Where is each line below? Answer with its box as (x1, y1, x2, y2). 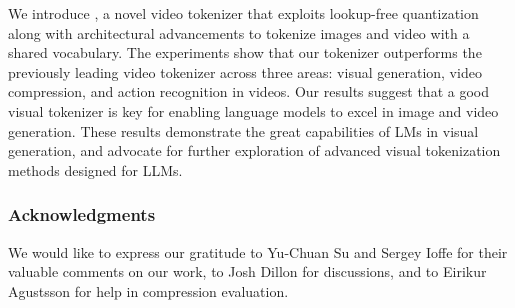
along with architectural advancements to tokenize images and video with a (8, 22, 470, 43)
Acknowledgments (8, 202, 156, 227)
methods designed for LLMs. (8, 159, 183, 180)
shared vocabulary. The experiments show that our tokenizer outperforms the (8, 42, 482, 63)
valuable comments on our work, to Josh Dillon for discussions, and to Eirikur (8, 261, 487, 282)
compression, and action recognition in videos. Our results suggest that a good (8, 81, 489, 102)
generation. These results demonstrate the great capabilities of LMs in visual (8, 120, 479, 141)
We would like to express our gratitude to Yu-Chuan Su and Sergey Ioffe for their (8, 241, 508, 262)
